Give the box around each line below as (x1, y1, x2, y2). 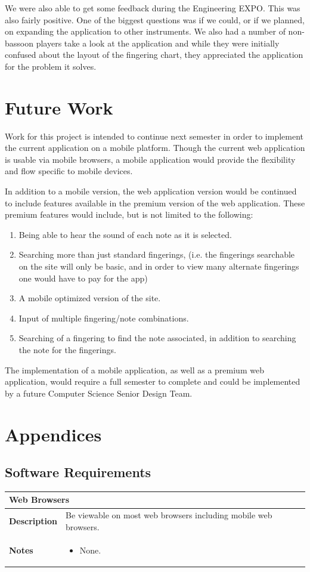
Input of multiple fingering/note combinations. (18, 311, 189, 324)
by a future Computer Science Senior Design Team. (5, 387, 193, 399)
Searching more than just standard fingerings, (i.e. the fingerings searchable (18, 248, 295, 261)
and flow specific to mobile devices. (5, 165, 133, 177)
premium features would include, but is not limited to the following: (5, 208, 253, 221)
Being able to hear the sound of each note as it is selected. (18, 228, 232, 240)
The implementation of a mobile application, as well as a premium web (5, 363, 264, 376)
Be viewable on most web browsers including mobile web (66, 509, 272, 521)
